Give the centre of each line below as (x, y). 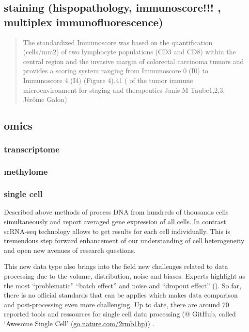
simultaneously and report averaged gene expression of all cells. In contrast (115, 222)
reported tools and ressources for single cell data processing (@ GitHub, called (120, 314)
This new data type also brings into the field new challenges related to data (116, 266)
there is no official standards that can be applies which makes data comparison (121, 295)
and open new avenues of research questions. (70, 250)
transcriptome (32, 149)
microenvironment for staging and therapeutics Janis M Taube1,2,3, (124, 90)
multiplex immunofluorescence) (84, 22)
